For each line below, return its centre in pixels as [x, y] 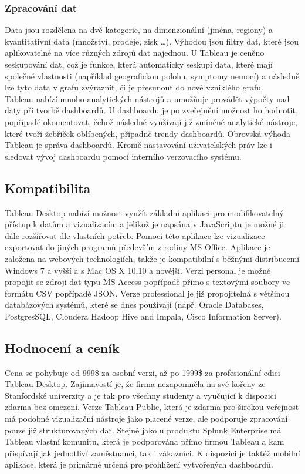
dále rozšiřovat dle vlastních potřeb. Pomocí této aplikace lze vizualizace [135, 235]
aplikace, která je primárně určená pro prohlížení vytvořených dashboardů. [139, 464]
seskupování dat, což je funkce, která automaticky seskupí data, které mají [139, 64]
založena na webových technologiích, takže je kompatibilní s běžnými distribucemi [152, 258]
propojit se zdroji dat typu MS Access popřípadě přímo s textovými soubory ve [148, 282]
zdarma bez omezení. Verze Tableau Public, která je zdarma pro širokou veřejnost [152, 407]
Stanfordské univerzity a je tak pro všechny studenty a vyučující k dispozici [140, 395]
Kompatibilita [48, 188]
